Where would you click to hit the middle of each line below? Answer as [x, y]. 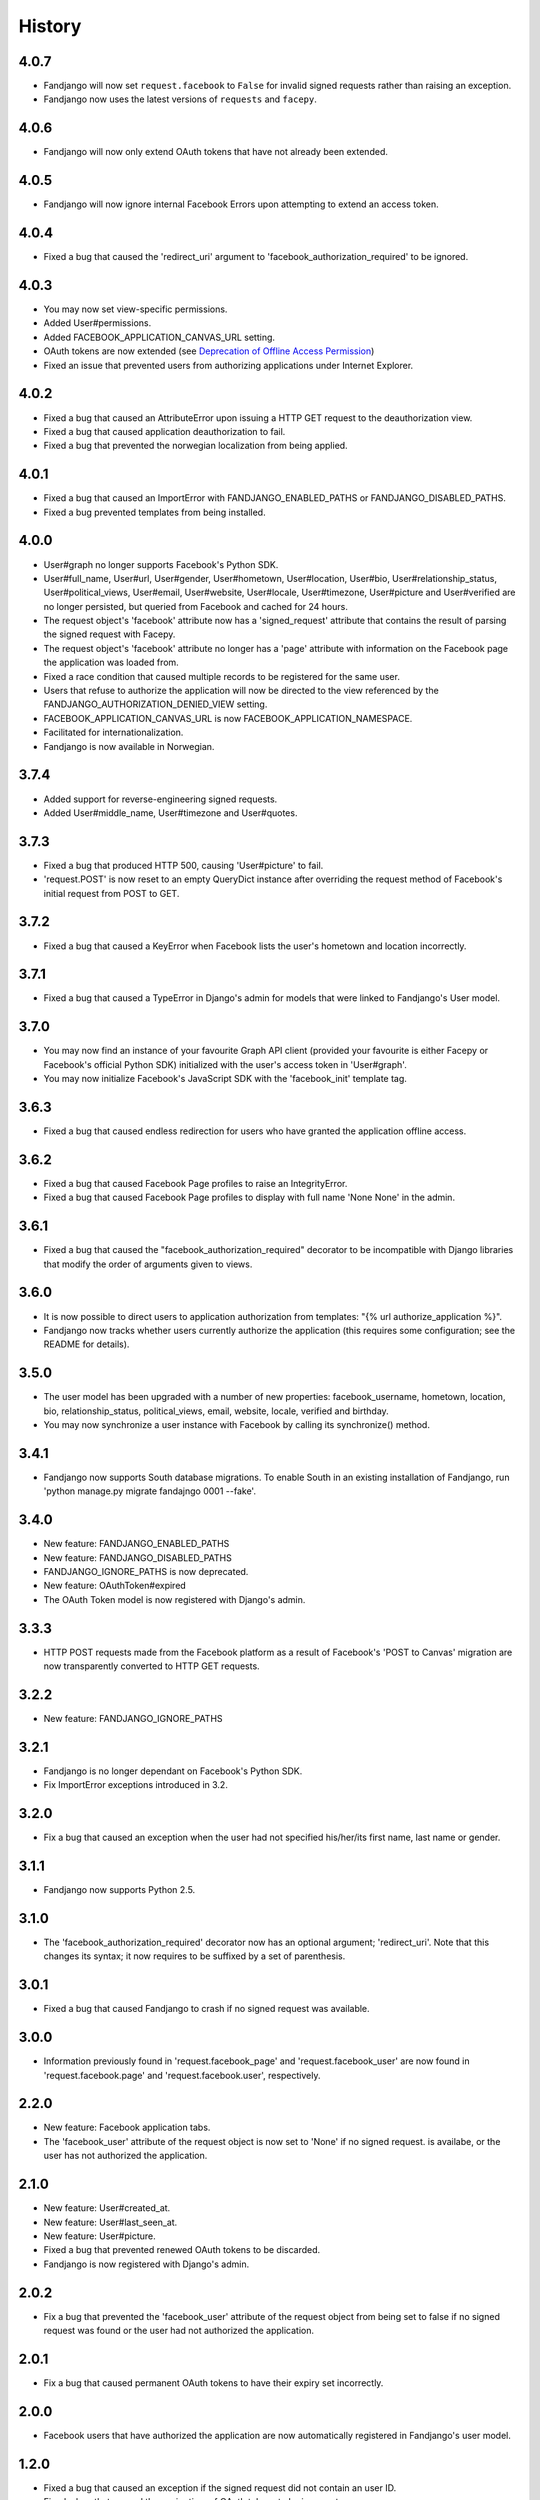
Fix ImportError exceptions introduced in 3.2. [136, 1785]
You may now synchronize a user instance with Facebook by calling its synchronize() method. [236, 1424]
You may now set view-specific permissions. [135, 309]
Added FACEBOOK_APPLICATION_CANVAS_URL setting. [159, 337]
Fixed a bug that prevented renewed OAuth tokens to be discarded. [182, 2250]
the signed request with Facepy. [109, 634]
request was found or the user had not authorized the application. [179, 2330]
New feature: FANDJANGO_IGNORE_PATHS [133, 1718]
